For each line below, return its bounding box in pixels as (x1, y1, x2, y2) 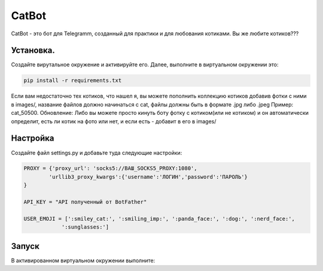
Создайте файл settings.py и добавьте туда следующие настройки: (11, 149, 182, 156)
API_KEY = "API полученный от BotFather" (23, 199, 147, 206)
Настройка (11, 133, 54, 144)
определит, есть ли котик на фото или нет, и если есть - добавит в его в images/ (11, 117, 217, 125)
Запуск (11, 241, 40, 251)
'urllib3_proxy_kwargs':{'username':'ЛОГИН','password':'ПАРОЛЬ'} (48, 173, 248, 180)
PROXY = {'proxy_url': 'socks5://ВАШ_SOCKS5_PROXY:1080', (23, 165, 197, 172)
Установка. (11, 45, 55, 56)
